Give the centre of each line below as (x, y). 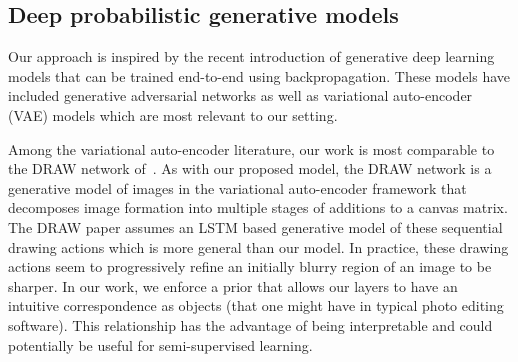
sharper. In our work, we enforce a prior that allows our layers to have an (233, 285)
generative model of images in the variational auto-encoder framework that (237, 187)
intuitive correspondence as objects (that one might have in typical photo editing (256, 305)
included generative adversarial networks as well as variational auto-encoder (240, 95)
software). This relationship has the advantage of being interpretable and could (250, 324)
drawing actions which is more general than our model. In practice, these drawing (258, 246)
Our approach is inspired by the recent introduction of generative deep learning (251, 56)
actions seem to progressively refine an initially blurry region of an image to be (250, 266)
